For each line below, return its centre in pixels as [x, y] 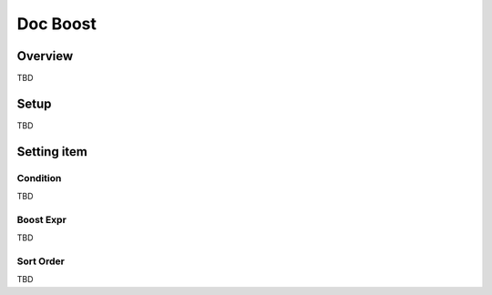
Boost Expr [42, 219]
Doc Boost [57, 24]
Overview [45, 56]
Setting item [52, 152]
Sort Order [41, 261]
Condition [39, 178]
